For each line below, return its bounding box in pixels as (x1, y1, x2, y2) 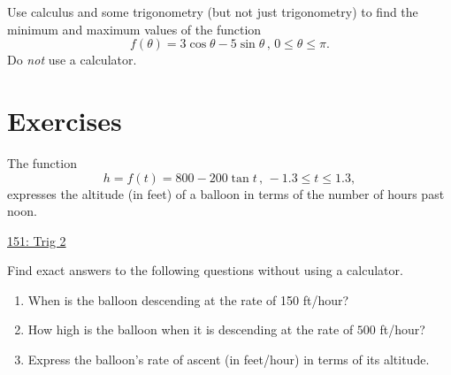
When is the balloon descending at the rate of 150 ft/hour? (27, 290, 349, 309)
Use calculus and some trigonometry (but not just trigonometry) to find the (7, 3, 418, 20)
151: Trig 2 (7, 231, 66, 249)
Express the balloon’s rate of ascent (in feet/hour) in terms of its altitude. (27, 350, 430, 369)
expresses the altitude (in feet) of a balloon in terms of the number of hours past (7, 184, 445, 203)
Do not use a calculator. (7, 50, 137, 69)
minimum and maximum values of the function (7, 19, 262, 38)
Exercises (7, 102, 122, 138)
